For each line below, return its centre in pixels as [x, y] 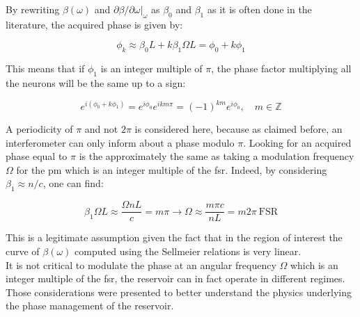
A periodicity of [39, 129]
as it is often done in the [259, 9]
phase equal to [37, 156]
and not [101, 129]
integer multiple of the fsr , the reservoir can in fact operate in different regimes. [175, 278]
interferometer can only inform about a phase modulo [120, 142]
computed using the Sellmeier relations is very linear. [188, 251]
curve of [23, 251]
